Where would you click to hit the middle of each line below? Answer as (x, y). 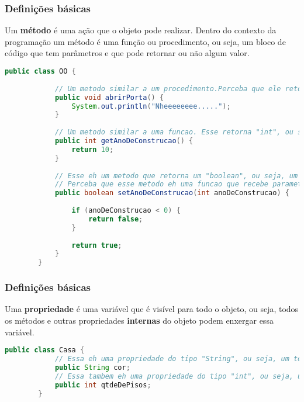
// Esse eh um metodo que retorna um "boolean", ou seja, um (176, 176)
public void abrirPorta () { (109, 97)
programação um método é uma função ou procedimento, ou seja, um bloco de (145, 41)
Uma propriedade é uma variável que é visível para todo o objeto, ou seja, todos (152, 309)
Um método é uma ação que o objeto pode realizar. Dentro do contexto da (141, 30)
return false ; (116, 219)
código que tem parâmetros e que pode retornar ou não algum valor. (127, 53)
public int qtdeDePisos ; (103, 385)
